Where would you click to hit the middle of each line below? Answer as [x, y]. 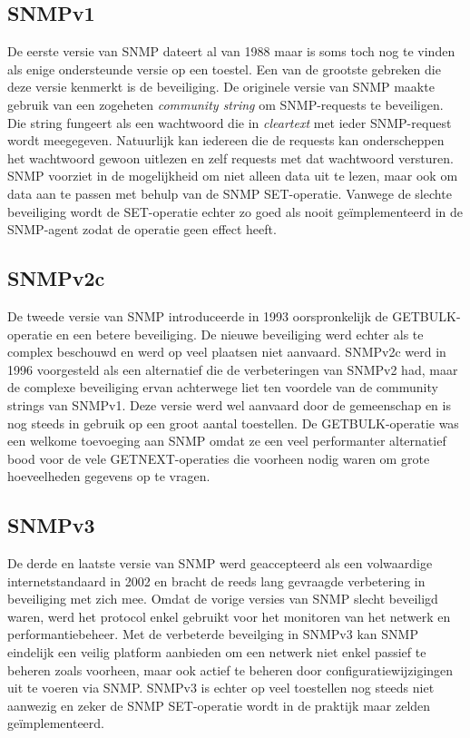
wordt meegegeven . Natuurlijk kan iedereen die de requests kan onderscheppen [226, 140]
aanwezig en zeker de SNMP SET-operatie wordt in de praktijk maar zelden [219, 705]
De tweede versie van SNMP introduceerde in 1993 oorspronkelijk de [198, 315]
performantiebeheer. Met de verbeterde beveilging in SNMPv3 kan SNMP [213, 634]
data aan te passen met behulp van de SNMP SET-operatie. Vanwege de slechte [230, 193]
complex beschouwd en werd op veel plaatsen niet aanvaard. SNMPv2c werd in [227, 352]
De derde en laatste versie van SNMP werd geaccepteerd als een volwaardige [220, 563]
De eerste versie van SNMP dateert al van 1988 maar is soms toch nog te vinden [231, 51]
